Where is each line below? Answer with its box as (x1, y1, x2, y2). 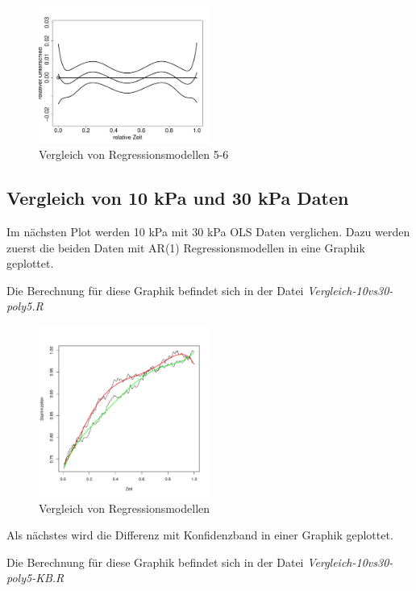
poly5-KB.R (6, 569, 64, 586)
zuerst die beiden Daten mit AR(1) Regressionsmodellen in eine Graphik (6, 239, 365, 256)
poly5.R (6, 298, 44, 314)
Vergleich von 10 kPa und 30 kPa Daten (6, 185, 349, 210)
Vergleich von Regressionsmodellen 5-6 (39, 146, 229, 163)
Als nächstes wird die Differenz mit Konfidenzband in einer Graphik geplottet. (6, 526, 393, 543)
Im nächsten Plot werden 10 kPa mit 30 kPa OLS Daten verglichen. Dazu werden (6, 223, 410, 239)
